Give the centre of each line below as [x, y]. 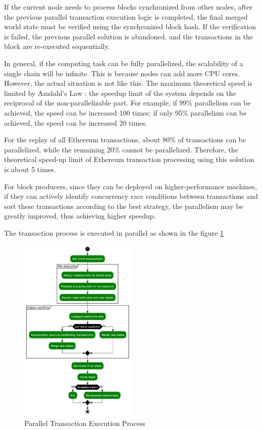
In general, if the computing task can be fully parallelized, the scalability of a [124, 63]
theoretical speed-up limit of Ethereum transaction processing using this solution [129, 159]
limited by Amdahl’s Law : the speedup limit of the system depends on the [120, 93]
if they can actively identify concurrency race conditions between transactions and [131, 196]
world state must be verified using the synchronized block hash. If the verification [130, 26]
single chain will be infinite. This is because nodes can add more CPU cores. [122, 73]
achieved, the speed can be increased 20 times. [76, 122]
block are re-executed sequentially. [57, 46]
